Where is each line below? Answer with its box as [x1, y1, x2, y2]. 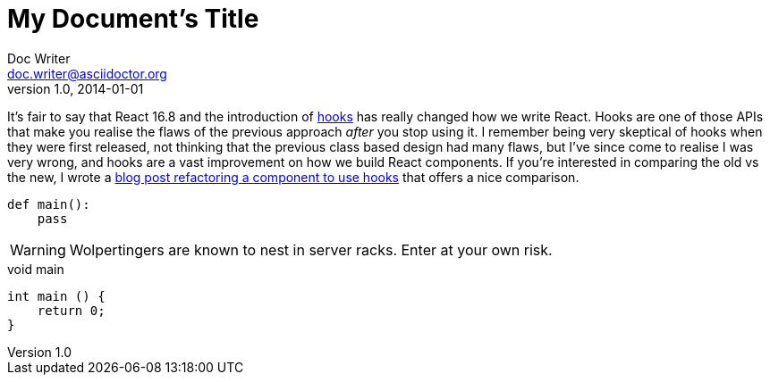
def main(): [7, 196, 90, 212]
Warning [10, 240, 66, 259]
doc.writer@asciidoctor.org [7, 65, 167, 81]
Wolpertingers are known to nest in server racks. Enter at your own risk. [69, 240, 553, 259]
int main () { [7, 288, 106, 303]
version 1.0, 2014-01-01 [7, 80, 144, 96]
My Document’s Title [7, 4, 259, 34]
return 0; [37, 303, 106, 318]
